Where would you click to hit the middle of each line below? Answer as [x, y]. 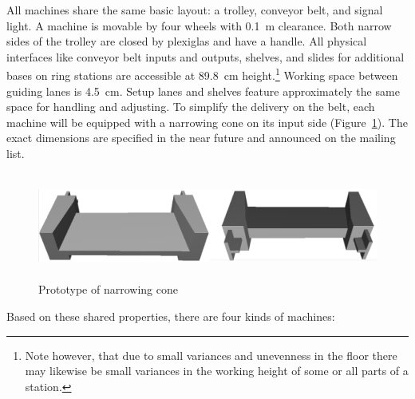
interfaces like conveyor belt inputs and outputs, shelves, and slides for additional [206, 56]
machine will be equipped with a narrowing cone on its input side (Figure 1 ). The [207, 122]
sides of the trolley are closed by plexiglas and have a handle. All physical [187, 41]
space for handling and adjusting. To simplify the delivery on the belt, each [191, 107]
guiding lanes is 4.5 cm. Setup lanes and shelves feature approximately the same [203, 91]
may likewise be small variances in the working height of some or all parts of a [217, 371]
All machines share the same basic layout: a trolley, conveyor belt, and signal [195, 10]
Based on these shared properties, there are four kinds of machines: [171, 316]
